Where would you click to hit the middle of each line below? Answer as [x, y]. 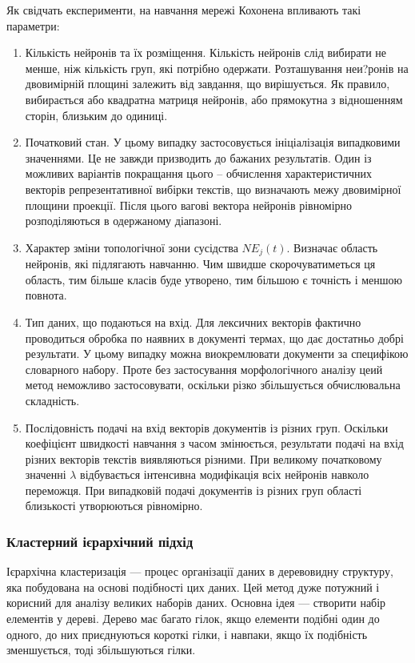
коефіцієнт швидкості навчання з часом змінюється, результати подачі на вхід [214, 443]
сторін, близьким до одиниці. [96, 115]
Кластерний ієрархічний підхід [100, 541]
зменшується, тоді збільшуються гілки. [101, 650]
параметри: [33, 25]
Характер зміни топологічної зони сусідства [132, 247]
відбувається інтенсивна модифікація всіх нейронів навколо [225, 474]
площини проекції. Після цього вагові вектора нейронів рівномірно [189, 205]
